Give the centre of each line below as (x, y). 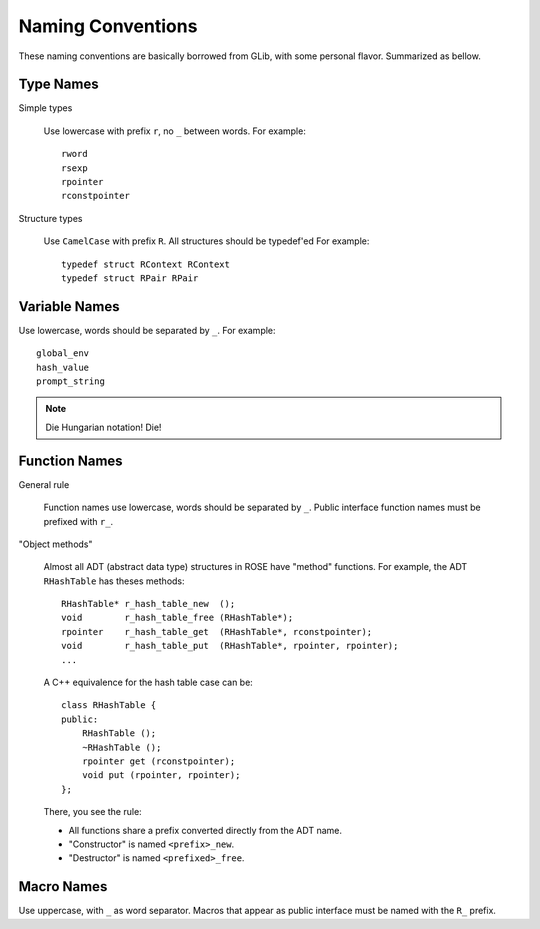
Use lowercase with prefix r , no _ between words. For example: (175, 131)
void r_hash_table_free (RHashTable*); (177, 618)
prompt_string (70, 381)
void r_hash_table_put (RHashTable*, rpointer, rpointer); (230, 646)
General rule (44, 484)
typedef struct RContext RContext (145, 264)
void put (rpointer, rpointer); (161, 775)
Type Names (58, 84)
